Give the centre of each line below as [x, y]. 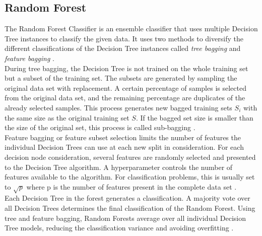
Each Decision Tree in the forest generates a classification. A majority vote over [127, 198]
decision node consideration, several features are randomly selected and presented [130, 157]
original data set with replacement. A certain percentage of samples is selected [125, 87]
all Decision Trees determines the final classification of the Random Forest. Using [130, 208]
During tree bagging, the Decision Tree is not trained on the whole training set [126, 68]
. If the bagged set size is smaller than [194, 117]
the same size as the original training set [67, 117]
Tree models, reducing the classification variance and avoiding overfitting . [119, 228]
